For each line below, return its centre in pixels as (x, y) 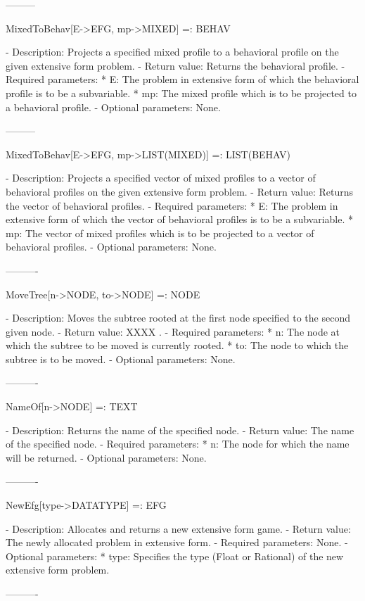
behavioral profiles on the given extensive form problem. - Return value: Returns (179, 191)
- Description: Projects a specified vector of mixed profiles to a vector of (161, 178)
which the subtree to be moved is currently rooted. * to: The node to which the (177, 345)
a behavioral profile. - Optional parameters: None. (113, 107)
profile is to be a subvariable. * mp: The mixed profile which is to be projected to (181, 93)
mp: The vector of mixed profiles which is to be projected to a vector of (160, 233)
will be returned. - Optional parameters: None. (106, 457)
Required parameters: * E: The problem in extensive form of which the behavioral (182, 79)
